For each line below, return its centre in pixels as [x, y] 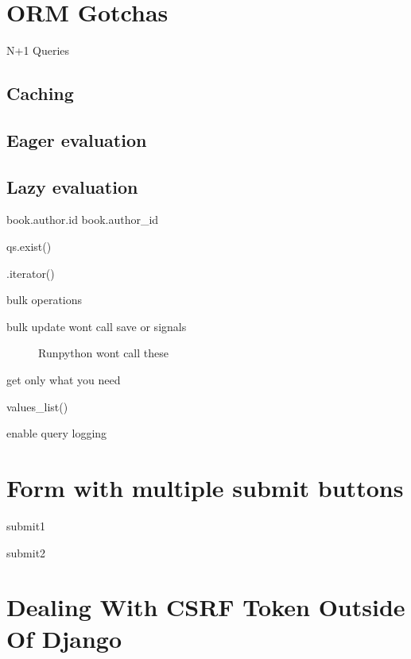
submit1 [26, 525]
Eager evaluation [77, 139]
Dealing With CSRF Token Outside [206, 607]
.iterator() [31, 273]
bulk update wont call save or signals [97, 326]
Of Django [64, 638]
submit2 [26, 552]
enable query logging [57, 433]
